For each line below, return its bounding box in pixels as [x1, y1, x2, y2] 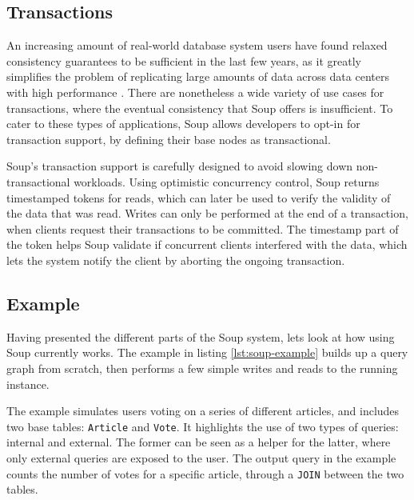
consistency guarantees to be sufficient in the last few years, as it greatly [6, 52, 361, 69]
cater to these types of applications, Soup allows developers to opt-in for [6, 115, 360, 132]
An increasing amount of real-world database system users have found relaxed [6, 37, 388, 54]
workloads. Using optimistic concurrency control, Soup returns [74, 173, 380, 190]
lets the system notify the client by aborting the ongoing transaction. [6, 251, 345, 268]
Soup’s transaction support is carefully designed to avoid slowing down [6, 158, 353, 174]
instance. [6, 375, 50, 392]
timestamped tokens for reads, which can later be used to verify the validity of [6, 189, 391, 206]
